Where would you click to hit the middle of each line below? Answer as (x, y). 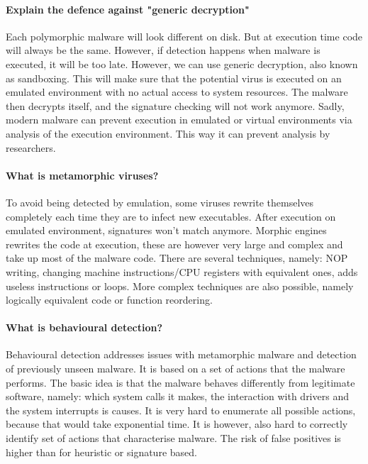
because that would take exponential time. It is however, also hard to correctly (177, 424)
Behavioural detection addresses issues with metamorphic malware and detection (181, 354)
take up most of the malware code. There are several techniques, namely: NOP (177, 258)
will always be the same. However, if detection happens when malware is (163, 50)
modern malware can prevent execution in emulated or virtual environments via (179, 120)
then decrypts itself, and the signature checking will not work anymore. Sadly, (175, 105)
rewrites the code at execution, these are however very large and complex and (174, 244)
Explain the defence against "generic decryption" (128, 9)
